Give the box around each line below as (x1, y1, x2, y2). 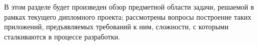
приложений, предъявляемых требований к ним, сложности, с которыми (4, 21, 229, 32)
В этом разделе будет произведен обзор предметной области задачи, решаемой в (4, 2, 254, 12)
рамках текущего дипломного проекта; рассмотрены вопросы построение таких (4, 11, 251, 22)
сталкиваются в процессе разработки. (4, 31, 121, 41)
